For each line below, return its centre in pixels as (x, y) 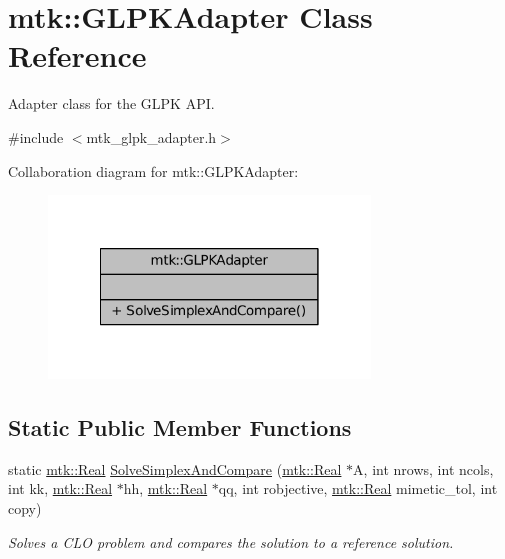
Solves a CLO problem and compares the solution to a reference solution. (231, 541)
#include (36, 136)
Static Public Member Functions (180, 427)
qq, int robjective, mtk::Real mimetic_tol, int (358, 488)
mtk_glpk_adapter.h (151, 136)
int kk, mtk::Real (60, 488)
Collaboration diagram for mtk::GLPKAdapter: (153, 170)
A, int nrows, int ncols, (423, 468)
